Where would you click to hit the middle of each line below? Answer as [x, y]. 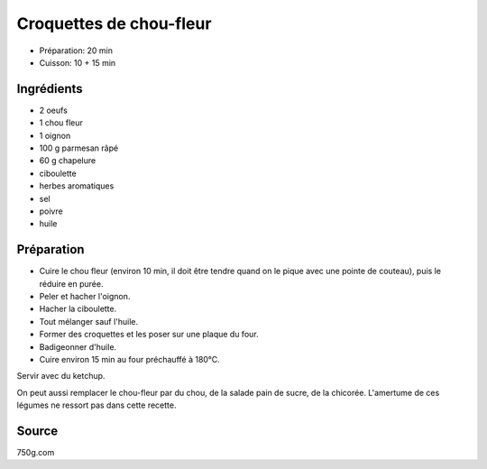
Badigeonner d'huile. [78, 346]
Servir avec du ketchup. [61, 376]
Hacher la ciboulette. [78, 309]
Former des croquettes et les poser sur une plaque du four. [149, 335]
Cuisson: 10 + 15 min [78, 62]
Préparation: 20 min [76, 51]
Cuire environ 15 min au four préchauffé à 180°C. [129, 359]
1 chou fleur [61, 123]
